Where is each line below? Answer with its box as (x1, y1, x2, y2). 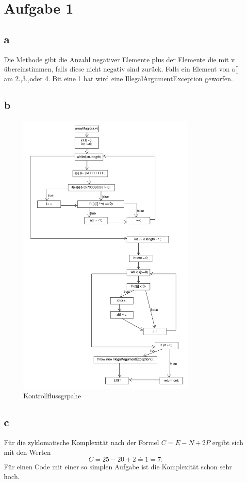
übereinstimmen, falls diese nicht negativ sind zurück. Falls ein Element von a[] (4, 64, 239, 74)
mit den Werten (4, 447, 51, 457)
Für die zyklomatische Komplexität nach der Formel (4, 437, 159, 447)
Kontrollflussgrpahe (23, 391, 81, 401)
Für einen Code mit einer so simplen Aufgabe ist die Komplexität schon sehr (4, 462, 232, 472)
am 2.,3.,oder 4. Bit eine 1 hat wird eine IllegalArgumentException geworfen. (4, 73, 233, 83)
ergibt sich (212, 437, 243, 447)
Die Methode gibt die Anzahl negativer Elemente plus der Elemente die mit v (4, 54, 235, 64)
